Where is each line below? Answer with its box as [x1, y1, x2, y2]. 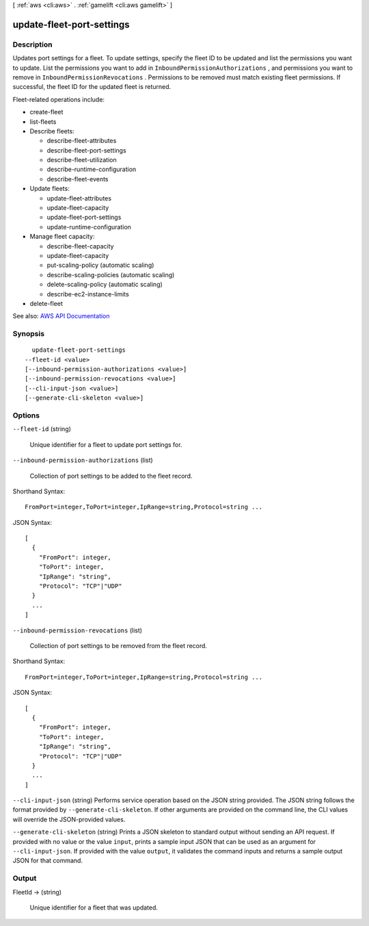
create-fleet [29, 108, 64, 116]
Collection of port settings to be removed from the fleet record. [29, 642, 208, 650]
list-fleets [29, 117, 57, 126]
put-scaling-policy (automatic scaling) [46, 261, 154, 270]
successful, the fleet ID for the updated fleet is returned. [12, 83, 172, 91]
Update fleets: [29, 185, 70, 193]
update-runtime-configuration [46, 222, 131, 231]
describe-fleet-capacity [46, 242, 114, 250]
